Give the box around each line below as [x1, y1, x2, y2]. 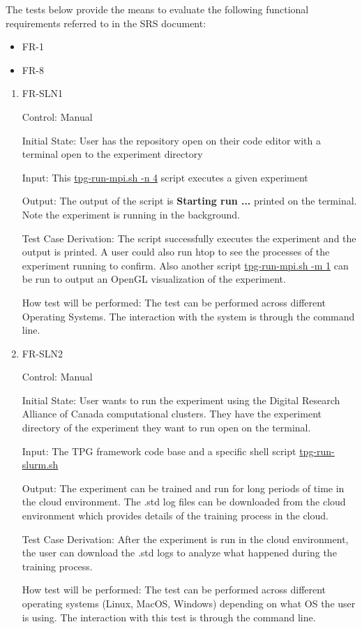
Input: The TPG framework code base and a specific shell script [22, 443, 296, 458]
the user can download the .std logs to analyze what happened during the [22, 545, 337, 560]
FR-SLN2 [22, 346, 63, 360]
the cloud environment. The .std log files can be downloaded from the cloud [22, 494, 346, 509]
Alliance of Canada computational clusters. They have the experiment [22, 406, 322, 421]
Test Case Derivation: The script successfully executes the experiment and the [22, 230, 356, 245]
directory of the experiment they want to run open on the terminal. [22, 420, 311, 435]
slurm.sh [22, 457, 59, 472]
